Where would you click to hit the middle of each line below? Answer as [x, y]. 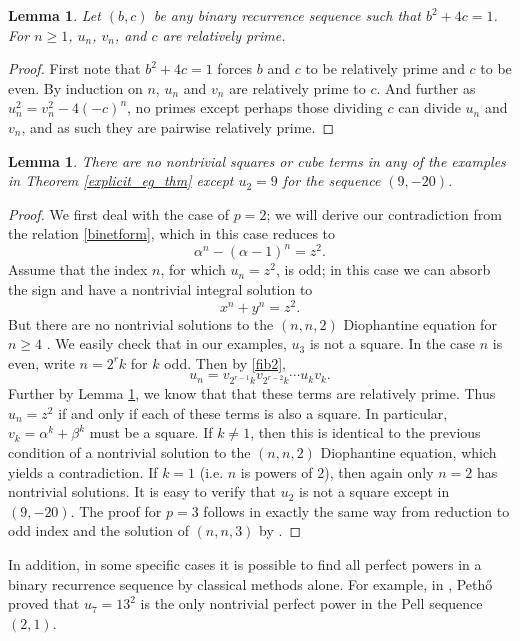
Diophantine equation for [420, 323]
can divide [429, 107]
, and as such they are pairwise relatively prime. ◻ [178, 126]
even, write [41, 362]
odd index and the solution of [98, 530]
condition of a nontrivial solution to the [129, 452]
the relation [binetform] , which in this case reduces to [172, 233]
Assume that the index [78, 269]
